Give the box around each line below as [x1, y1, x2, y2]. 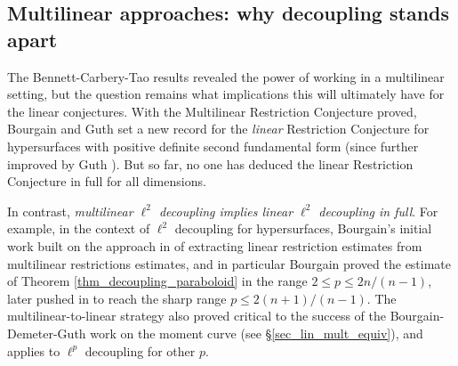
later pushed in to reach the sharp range [7, 289, 227, 307]
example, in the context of [7, 219, 150, 238]
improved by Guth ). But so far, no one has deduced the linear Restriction [7, 154, 414, 173]
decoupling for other [84, 341, 196, 360]
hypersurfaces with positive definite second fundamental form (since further [7, 136, 419, 155]
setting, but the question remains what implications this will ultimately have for [7, 85, 445, 103]
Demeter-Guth [7, 323, 86, 342]
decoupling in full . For [318, 201, 438, 220]
